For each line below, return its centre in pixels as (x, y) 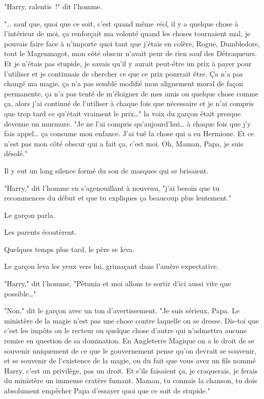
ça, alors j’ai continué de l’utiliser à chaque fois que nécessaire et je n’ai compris (129, 103)
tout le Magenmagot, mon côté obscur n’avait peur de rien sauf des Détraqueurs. (130, 53)
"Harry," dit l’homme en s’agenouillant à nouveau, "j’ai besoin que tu (112, 188)
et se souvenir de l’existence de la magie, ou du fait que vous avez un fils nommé (130, 360)
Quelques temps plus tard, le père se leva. (69, 249)
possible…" (20, 293)
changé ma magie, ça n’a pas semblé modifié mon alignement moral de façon (124, 83)
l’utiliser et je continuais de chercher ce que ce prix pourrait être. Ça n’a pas (124, 73)
